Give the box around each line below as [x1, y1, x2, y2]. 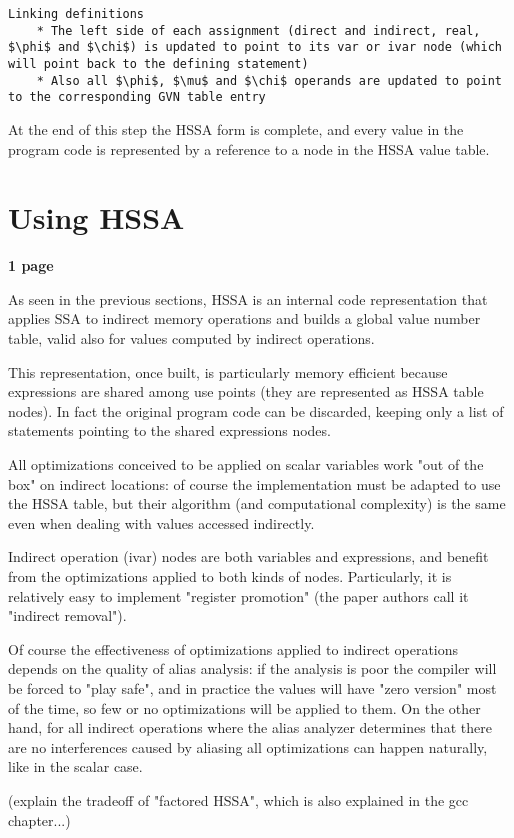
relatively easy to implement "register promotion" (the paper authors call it [8, 585, 469, 606]
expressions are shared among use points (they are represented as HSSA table [8, 381, 484, 402]
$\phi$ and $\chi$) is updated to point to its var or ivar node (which [8, 40, 502, 55]
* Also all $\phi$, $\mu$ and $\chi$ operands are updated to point [36, 73, 502, 88]
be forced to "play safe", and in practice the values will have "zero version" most [8, 677, 497, 698]
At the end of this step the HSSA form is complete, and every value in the [8, 118, 464, 139]
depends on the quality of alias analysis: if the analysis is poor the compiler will [8, 658, 497, 679]
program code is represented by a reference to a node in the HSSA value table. [8, 138, 490, 159]
